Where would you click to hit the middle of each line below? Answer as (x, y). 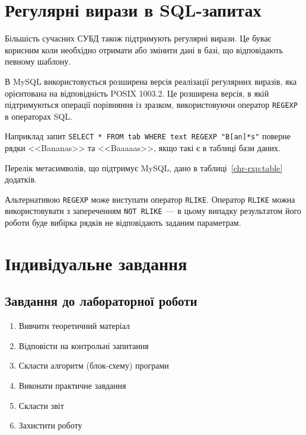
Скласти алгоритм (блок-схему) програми (94, 365)
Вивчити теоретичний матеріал (74, 326)
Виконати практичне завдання (72, 386)
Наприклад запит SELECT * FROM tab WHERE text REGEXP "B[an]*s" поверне (148, 136)
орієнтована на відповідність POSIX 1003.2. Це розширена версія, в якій (137, 93)
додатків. (21, 179)
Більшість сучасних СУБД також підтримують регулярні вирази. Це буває (138, 38)
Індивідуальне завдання (96, 263)
